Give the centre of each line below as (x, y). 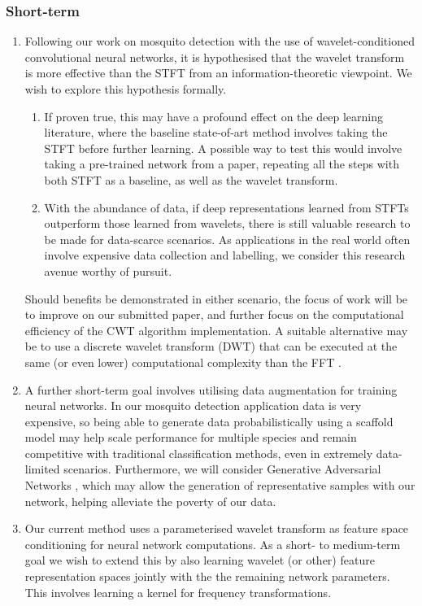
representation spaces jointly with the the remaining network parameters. (207, 576)
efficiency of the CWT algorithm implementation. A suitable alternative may (216, 330)
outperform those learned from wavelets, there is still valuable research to (227, 223)
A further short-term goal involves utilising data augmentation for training (211, 389)
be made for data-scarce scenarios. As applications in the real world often (227, 239)
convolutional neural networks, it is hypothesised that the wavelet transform (215, 57)
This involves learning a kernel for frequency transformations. (178, 592)
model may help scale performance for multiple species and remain (191, 437)
